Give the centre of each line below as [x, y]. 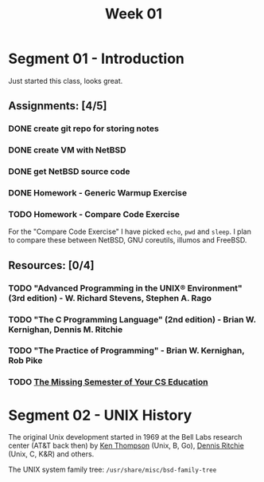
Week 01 [134, 14]
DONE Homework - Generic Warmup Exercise [98, 193]
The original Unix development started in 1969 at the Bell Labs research [125, 437]
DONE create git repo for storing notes [83, 128]
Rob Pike [25, 361]
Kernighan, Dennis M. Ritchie [66, 330]
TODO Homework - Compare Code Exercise [94, 214]
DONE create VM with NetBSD [67, 150]
